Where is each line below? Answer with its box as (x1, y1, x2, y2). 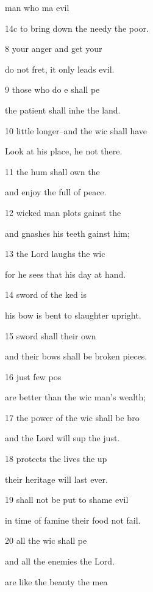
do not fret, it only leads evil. (5, 62, 115, 75)
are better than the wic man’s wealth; (5, 391, 146, 403)
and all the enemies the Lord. (5, 555, 115, 568)
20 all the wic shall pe (5, 534, 87, 547)
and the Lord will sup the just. (5, 431, 120, 444)
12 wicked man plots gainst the (5, 206, 121, 218)
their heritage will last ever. (5, 472, 108, 485)
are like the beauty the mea (5, 575, 108, 588)
